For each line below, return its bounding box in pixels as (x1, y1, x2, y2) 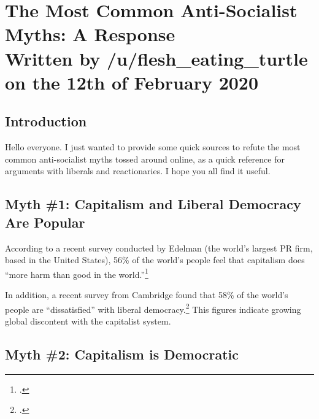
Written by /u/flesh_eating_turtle (5, 45, 308, 71)
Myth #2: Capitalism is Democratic (5, 344, 239, 363)
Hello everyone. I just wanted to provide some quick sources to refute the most (5, 140, 301, 153)
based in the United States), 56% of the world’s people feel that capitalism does (5, 253, 305, 266)
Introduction (5, 112, 87, 131)
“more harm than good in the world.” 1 (5, 266, 148, 280)
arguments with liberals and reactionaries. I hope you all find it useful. (5, 164, 271, 177)
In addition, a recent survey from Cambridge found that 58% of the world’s (5, 288, 288, 301)
